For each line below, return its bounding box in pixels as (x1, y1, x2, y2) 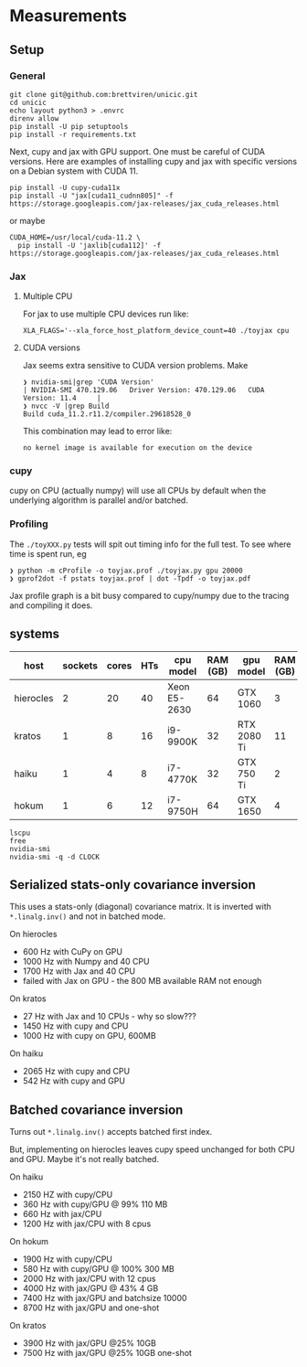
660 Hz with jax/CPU (22, 1209, 102, 1220)
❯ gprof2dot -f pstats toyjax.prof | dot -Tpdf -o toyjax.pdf (9, 573, 251, 583)
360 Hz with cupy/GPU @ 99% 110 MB (22, 1199, 168, 1210)
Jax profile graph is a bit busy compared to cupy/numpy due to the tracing (9, 590, 290, 601)
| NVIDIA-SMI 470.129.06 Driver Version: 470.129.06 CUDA (22, 386, 265, 395)
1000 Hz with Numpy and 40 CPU (22, 956, 150, 967)
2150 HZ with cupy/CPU (22, 1190, 113, 1201)
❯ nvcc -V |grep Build (22, 401, 110, 411)
